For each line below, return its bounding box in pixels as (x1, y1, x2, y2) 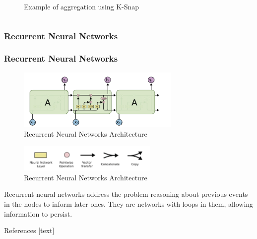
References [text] (4, 225, 55, 236)
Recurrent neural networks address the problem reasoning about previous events (4, 189, 248, 199)
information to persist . (4, 208, 72, 219)
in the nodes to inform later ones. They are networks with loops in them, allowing (4, 198, 254, 209)
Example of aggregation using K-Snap (24, 1, 139, 11)
